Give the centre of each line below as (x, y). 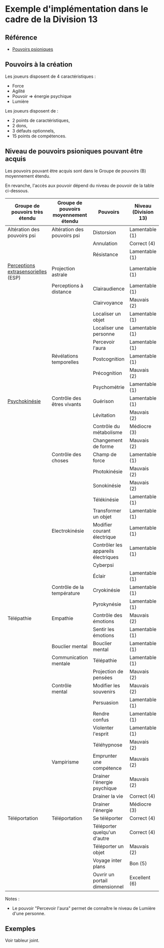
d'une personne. (29, 913)
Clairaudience (109, 289)
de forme (103, 446)
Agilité (19, 91)
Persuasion (105, 702)
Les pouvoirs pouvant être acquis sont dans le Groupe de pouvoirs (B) (76, 171)
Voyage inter (107, 860)
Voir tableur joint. (22, 941)
